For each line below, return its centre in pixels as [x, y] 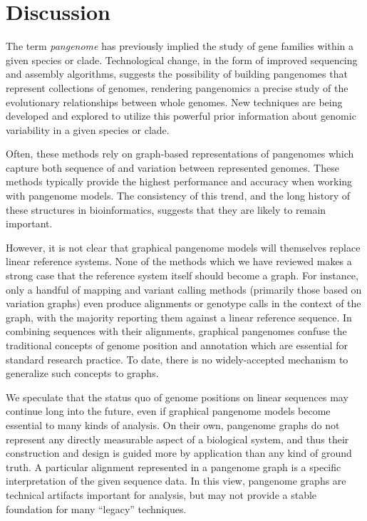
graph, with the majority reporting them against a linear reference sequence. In [179, 317]
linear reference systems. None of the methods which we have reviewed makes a [179, 261]
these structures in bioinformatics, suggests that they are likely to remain [166, 209]
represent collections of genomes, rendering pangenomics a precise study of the [177, 87]
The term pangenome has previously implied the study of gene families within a [180, 46]
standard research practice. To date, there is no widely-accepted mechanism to [177, 359]
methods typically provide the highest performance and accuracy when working [179, 181]
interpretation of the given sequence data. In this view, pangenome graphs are [176, 481]
